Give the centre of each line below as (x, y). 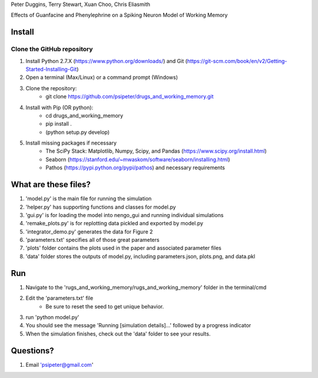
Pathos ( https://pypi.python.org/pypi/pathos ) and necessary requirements (135, 167)
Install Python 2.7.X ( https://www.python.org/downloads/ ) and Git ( (107, 61)
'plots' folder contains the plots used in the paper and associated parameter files (124, 248)
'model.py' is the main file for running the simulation (89, 199)
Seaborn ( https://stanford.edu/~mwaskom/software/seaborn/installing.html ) (138, 159)
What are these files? (51, 185)
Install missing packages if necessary (71, 143)
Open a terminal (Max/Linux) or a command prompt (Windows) (102, 77)
